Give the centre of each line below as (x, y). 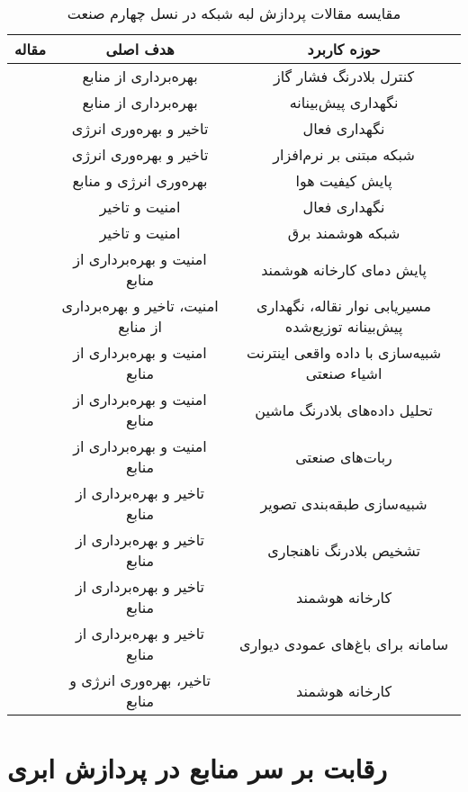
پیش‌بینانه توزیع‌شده (344, 326)
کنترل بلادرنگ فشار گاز (344, 76)
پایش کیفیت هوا (344, 180)
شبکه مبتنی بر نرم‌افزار (344, 154)
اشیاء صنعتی (344, 373)
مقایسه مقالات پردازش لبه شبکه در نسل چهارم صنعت (234, 13)
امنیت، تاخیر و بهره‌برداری (140, 306)
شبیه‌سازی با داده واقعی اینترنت (344, 352)
